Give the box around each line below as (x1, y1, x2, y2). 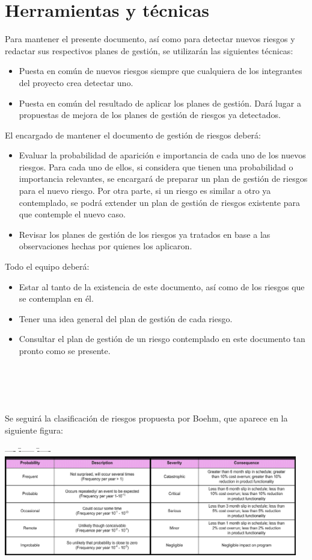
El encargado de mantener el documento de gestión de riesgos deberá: (5, 128, 261, 141)
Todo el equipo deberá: (5, 260, 90, 273)
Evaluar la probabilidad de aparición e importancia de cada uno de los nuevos (19, 149, 306, 161)
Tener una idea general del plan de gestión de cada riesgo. (19, 312, 233, 325)
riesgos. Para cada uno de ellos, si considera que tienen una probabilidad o (19, 160, 293, 173)
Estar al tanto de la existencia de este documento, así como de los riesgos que (19, 280, 305, 293)
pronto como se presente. (19, 344, 111, 356)
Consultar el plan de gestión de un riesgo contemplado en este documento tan (19, 332, 305, 345)
